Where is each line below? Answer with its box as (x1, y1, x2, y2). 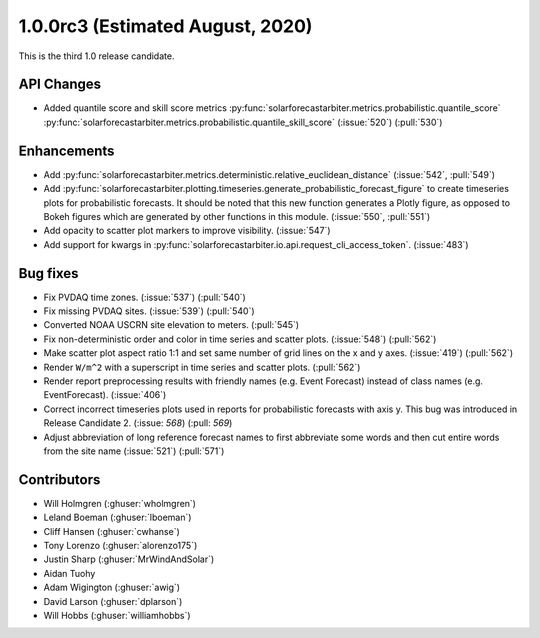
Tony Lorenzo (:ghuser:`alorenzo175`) (43, 539, 198, 551)
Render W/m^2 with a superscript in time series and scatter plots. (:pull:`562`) (43, 361, 361, 373)
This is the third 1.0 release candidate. (18, 50, 175, 62)
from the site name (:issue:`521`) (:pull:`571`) (43, 445, 225, 457)
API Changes (18, 76, 102, 93)
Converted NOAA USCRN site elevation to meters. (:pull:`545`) (43, 319, 300, 331)
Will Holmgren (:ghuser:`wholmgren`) (43, 497, 197, 509)
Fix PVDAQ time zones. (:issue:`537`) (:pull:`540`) (43, 291, 247, 303)
